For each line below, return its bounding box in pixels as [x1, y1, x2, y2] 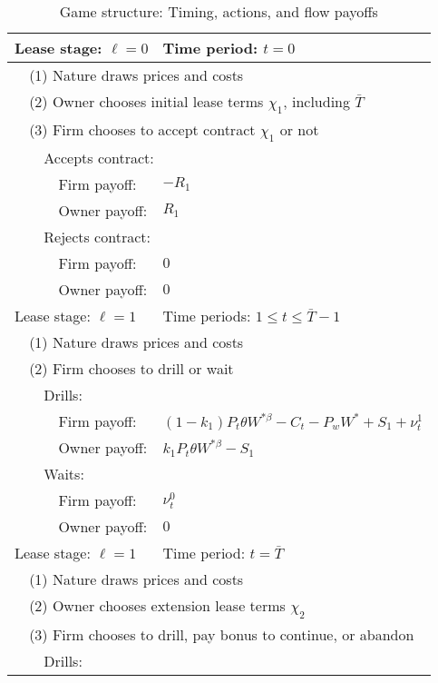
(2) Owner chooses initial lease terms [29, 91, 264, 112]
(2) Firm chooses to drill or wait [29, 358, 234, 380]
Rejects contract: [44, 226, 151, 248]
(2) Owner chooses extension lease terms [29, 595, 286, 617]
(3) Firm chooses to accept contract [29, 119, 256, 141]
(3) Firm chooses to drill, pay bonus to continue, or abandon [29, 623, 414, 645]
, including [283, 91, 350, 112]
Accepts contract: [44, 147, 154, 169]
